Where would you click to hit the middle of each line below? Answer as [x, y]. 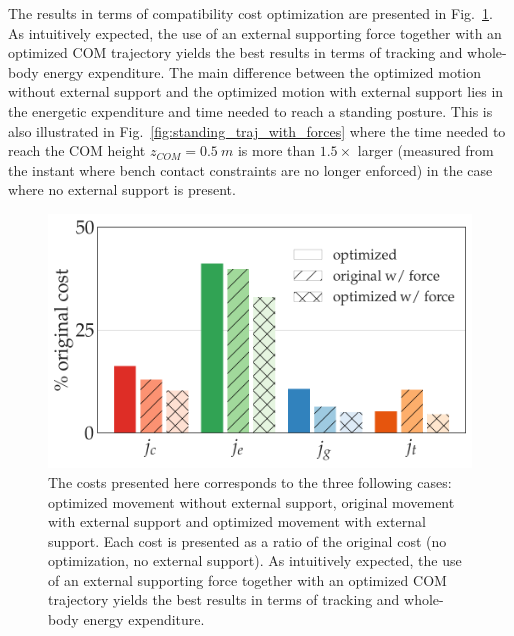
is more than [276, 150]
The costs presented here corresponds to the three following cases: [250, 481]
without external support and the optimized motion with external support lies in [256, 91]
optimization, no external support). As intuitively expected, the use [255, 560]
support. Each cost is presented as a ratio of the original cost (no [247, 540]
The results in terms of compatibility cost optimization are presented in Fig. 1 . [250, 13]
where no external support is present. [122, 189]
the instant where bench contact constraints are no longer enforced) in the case [250, 169]
